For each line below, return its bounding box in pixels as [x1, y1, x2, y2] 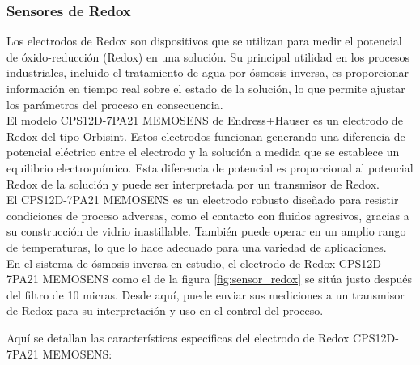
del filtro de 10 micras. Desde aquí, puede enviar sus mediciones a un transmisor [6, 286, 405, 303]
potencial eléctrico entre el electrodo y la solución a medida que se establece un [6, 143, 400, 160]
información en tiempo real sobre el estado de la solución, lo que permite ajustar [6, 80, 405, 96]
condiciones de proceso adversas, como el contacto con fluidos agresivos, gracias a [6, 206, 409, 223]
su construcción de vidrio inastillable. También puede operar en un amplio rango [6, 223, 406, 240]
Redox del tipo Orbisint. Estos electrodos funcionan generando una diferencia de [6, 127, 405, 144]
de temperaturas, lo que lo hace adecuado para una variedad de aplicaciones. [6, 238, 387, 255]
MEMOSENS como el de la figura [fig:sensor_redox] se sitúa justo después [42, 270, 412, 287]
